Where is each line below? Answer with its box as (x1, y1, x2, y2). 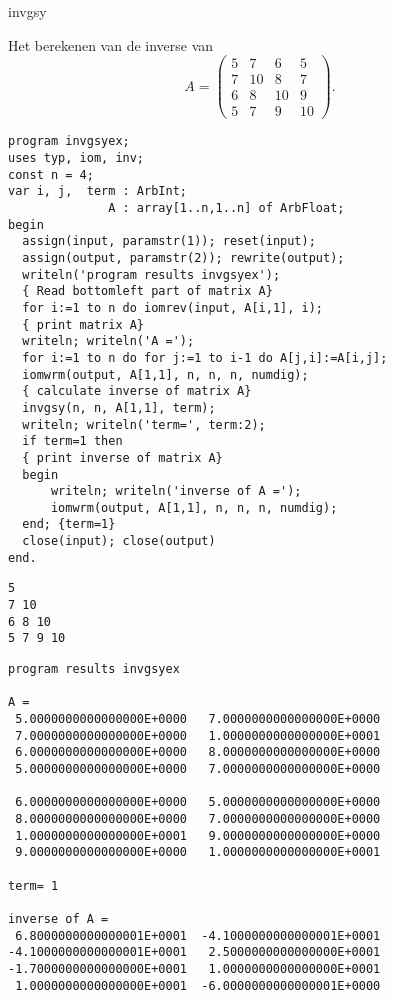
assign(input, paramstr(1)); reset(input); (22, 234, 316, 249)
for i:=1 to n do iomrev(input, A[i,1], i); (22, 300, 323, 315)
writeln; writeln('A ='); (22, 334, 195, 349)
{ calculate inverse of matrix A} (22, 384, 252, 399)
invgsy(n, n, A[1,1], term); (22, 400, 216, 415)
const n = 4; (8, 167, 94, 182)
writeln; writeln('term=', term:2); (22, 417, 266, 432)
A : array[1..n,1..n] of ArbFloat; (108, 201, 345, 215)
